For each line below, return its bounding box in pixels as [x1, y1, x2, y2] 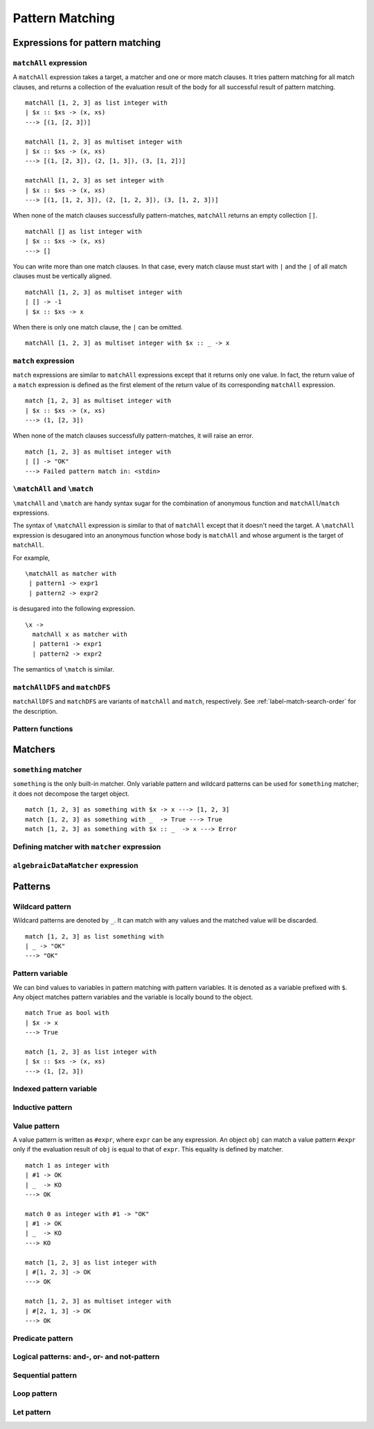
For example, [12, 554, 51, 562]
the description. [12, 707, 58, 715]
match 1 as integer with [25, 1161, 109, 1169]
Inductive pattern [12, 1103, 73, 1113]
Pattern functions [12, 724, 73, 734]
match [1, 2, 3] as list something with [25, 932, 164, 940]
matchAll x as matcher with [32, 631, 128, 638]
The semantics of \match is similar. [12, 665, 114, 674]
